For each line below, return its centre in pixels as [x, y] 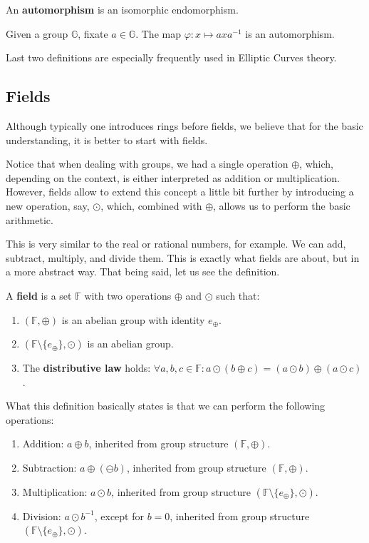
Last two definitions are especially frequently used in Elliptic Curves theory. [171, 57]
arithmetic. [30, 219]
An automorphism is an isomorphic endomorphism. [122, 9]
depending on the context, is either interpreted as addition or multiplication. [173, 177]
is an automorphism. [290, 33]
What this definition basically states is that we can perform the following [166, 406]
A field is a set [39, 295]
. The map [158, 33]
